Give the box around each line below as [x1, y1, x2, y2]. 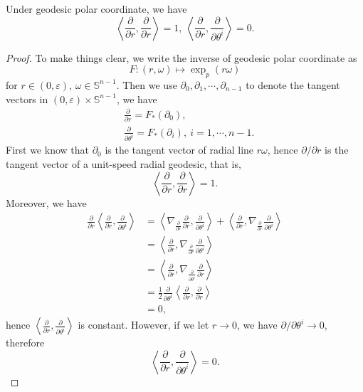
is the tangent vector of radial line [105, 142, 254, 157]
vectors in [6, 91, 48, 106]
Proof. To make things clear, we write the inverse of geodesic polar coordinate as [6, 50, 357, 65]
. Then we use [116, 77, 177, 92]
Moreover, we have [6, 195, 87, 210]
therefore [6, 335, 45, 350]
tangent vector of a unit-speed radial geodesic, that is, [6, 157, 241, 171]
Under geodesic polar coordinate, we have [6, 1, 187, 16]
